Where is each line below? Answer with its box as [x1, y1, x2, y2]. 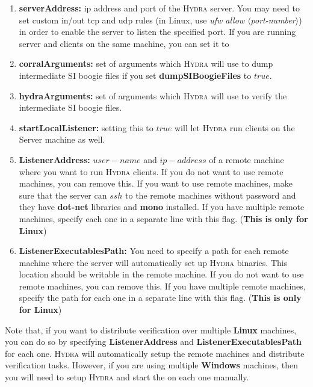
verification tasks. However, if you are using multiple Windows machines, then [5, 359, 298, 371]
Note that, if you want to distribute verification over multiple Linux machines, [5, 323, 297, 336]
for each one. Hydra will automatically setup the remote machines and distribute [5, 347, 305, 359]
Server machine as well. [19, 133, 105, 146]
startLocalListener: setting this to [19, 121, 153, 134]
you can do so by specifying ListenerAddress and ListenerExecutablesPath [5, 335, 302, 348]
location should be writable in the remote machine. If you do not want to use [19, 268, 304, 280]
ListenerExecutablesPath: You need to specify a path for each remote [19, 244, 289, 257]
